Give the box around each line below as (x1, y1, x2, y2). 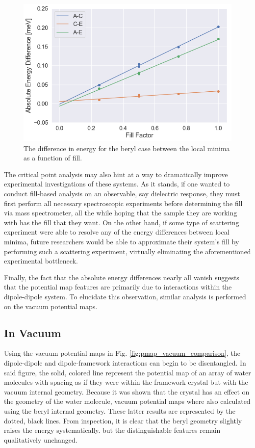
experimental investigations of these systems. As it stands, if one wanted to (4, 179, 230, 189)
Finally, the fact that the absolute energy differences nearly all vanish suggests (4, 272, 239, 282)
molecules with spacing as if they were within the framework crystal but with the (4, 377, 248, 387)
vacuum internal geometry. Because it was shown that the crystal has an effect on (4, 386, 250, 396)
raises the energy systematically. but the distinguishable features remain (4, 425, 221, 435)
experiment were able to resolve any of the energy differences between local (4, 227, 229, 237)
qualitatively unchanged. (4, 434, 77, 445)
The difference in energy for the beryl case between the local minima (24, 143, 230, 153)
